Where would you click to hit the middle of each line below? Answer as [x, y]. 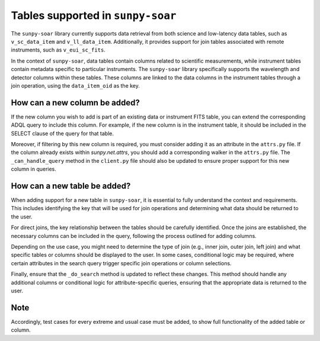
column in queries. [33, 169]
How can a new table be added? [71, 186]
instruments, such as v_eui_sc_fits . [58, 50]
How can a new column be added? [76, 103]
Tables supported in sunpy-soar [94, 15]
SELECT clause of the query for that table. [63, 133]
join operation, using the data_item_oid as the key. [76, 85]
